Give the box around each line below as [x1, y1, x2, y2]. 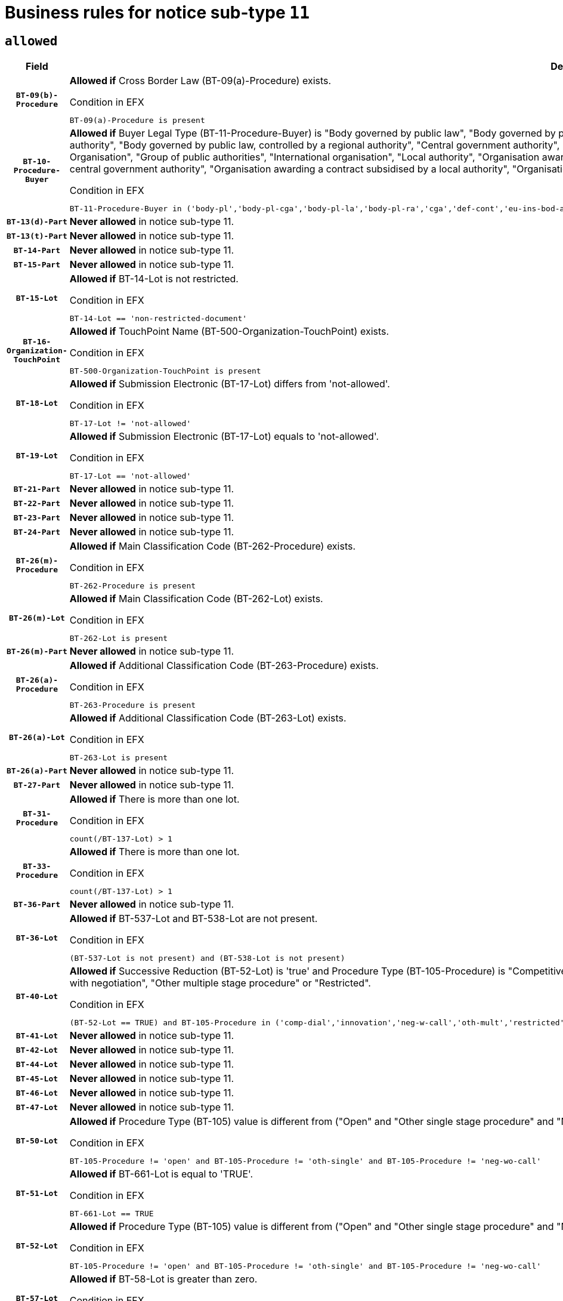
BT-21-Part [13, 484, 61, 494]
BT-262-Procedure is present [69, 581, 196, 591]
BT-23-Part [13, 513, 61, 522]
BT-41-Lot [16, 1031, 58, 1040]
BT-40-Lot [16, 991, 58, 1001]
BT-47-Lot [16, 1102, 58, 1112]
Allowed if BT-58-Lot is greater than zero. [69, 1273, 258, 1285]
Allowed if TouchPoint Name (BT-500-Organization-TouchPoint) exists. [69, 325, 389, 338]
